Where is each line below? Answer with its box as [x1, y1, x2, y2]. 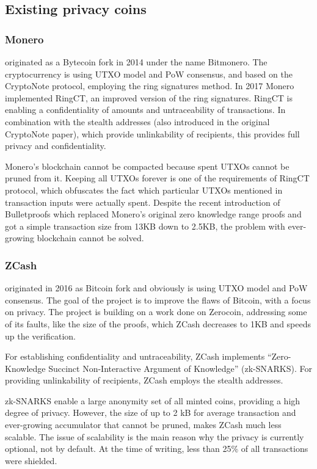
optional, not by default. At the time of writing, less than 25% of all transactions [5, 442, 308, 455]
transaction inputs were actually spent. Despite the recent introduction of [5, 195, 280, 208]
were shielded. [5, 454, 57, 467]
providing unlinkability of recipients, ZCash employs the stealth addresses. [5, 374, 283, 387]
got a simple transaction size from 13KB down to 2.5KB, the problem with [5, 219, 285, 232]
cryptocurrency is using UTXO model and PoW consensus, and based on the [5, 67, 293, 80]
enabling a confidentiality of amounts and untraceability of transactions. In [5, 103, 286, 116]
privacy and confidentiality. [5, 139, 106, 152]
